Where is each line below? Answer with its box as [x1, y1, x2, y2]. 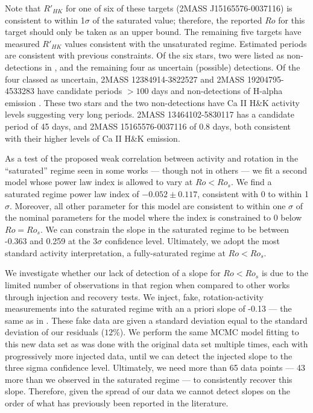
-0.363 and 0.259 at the [5, 235, 90, 247]
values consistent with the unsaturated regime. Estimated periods [65, 37, 307, 49]
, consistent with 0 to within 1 [197, 187, 309, 200]
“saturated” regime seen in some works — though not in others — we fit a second [5, 163, 308, 176]
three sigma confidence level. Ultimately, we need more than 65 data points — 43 [5, 361, 305, 374]
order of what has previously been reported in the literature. [5, 397, 229, 409]
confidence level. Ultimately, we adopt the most [104, 235, 280, 247]
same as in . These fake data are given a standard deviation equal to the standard [5, 314, 308, 326]
